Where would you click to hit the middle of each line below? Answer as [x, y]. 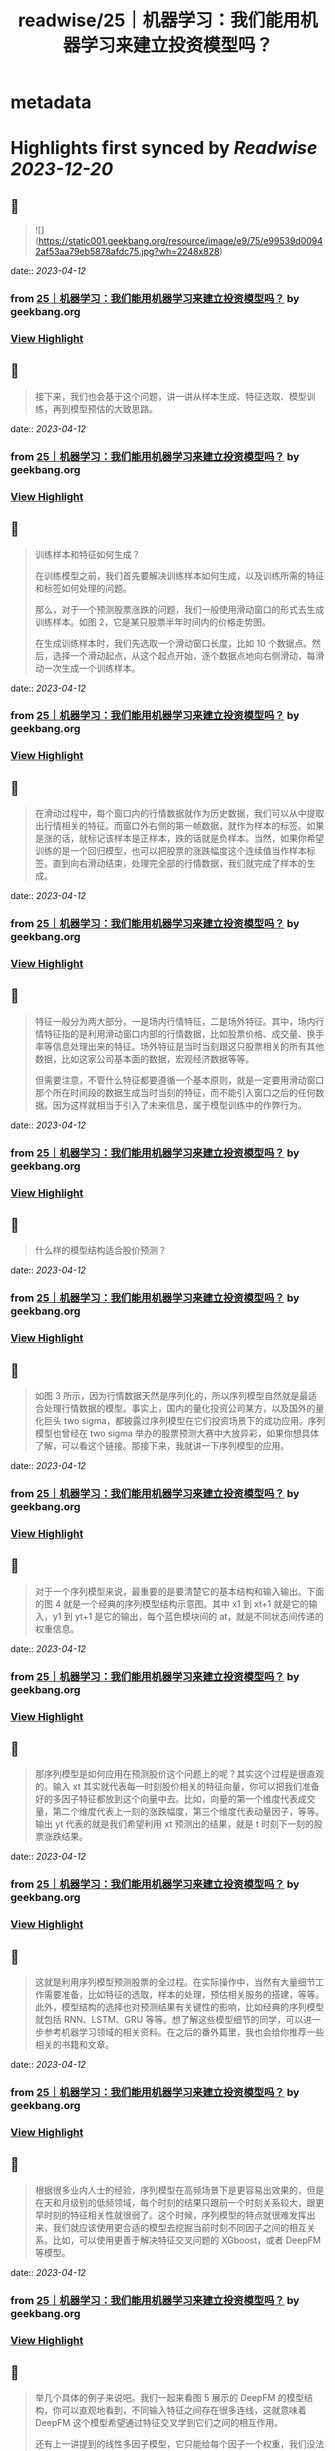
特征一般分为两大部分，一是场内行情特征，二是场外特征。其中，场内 [175, 1021]
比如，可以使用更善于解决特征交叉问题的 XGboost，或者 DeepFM [187, 2240]
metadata [51, 102]
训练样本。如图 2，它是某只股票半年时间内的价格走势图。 [153, 622]
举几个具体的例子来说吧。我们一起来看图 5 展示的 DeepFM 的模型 [169, 2398]
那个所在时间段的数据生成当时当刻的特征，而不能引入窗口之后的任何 [175, 1092]
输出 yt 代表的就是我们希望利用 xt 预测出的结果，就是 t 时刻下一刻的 [174, 1824]
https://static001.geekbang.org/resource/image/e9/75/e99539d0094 [180, 241]
